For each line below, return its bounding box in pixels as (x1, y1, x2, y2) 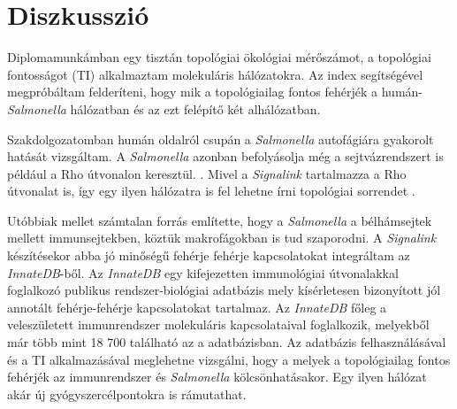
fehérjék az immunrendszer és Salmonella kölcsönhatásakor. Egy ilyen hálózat (7, 367, 427, 386)
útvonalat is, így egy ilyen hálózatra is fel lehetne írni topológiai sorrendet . (7, 181, 415, 200)
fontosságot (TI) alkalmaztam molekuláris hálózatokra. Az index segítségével (7, 65, 423, 83)
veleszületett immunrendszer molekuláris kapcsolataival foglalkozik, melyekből (7, 315, 430, 334)
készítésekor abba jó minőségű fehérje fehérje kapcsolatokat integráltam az (7, 246, 410, 265)
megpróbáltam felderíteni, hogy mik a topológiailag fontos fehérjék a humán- (7, 82, 423, 101)
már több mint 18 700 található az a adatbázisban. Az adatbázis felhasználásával (7, 333, 446, 351)
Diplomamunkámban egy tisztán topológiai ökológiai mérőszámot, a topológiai (7, 48, 431, 66)
